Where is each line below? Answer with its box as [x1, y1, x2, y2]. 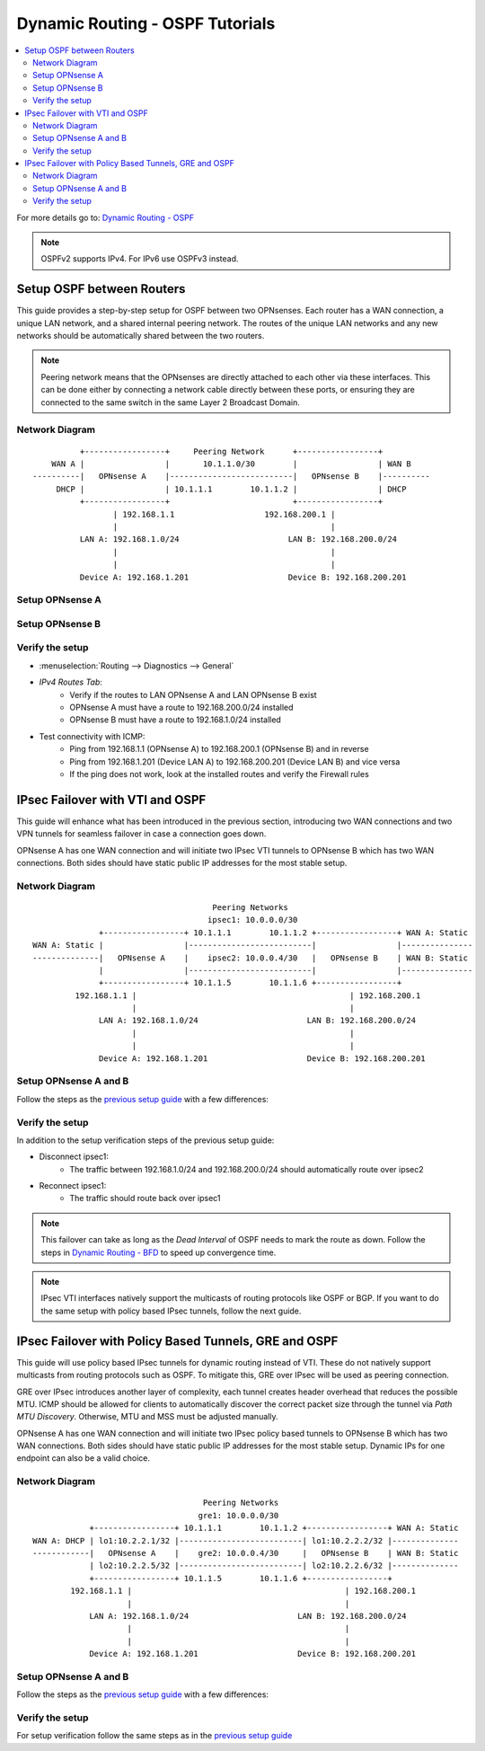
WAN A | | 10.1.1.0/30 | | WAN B [50, 459, 412, 469]
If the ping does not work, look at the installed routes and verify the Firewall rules [69, 768, 370, 779]
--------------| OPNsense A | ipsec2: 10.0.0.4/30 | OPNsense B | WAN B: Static [32, 952, 469, 963]
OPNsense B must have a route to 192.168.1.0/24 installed [69, 714, 282, 725]
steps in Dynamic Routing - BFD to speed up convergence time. [40, 1247, 277, 1258]
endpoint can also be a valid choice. [16, 1453, 151, 1464]
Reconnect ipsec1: [39, 1181, 107, 1191]
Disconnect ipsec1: [39, 1151, 110, 1163]
